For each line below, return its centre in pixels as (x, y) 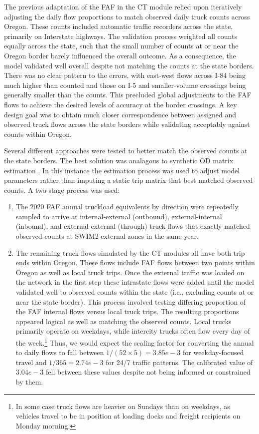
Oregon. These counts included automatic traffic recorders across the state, (119, 26)
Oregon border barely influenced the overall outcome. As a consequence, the (120, 55)
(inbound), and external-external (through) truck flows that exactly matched (133, 226)
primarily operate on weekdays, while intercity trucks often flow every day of (133, 331)
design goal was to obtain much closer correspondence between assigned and (120, 114)
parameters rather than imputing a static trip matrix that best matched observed (129, 180)
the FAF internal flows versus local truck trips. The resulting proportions (127, 311)
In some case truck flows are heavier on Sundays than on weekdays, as (123, 406)
